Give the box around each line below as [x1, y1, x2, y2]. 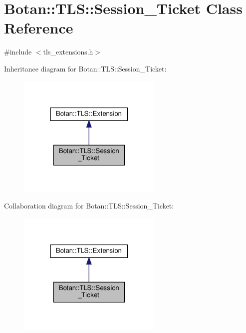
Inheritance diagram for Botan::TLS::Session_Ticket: [4, 63, 167, 73]
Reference [4, 17, 73, 38]
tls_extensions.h [43, 46, 93, 57]
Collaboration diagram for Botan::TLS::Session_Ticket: [4, 200, 174, 211]
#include [4, 46, 32, 57]
